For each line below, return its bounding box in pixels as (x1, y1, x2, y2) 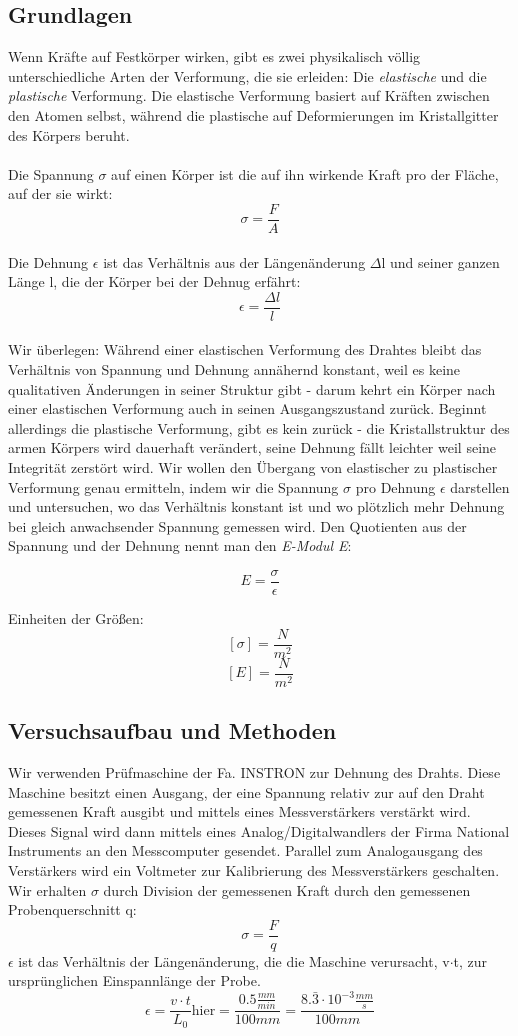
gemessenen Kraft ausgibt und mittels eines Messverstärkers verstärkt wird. (8, 801, 471, 822)
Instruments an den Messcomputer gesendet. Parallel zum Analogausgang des (8, 840, 483, 861)
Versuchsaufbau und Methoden (8, 715, 337, 746)
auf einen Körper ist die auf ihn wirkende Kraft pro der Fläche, (111, 163, 499, 184)
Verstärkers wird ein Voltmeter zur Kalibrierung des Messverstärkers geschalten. (8, 859, 500, 880)
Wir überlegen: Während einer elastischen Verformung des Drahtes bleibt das (8, 339, 482, 360)
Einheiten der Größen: (8, 608, 144, 629)
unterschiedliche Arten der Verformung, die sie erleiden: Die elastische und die (8, 65, 487, 86)
